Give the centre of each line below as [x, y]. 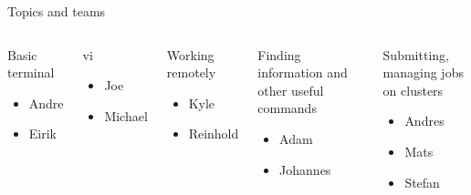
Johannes [305, 169]
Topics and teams [57, 11]
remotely [191, 72]
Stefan [422, 182]
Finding [279, 54]
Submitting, [416, 54]
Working [190, 54]
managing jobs [423, 72]
